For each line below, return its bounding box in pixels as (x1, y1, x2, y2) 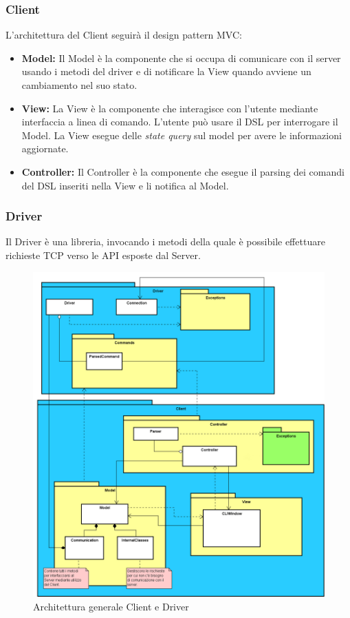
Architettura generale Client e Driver (33, 599, 189, 614)
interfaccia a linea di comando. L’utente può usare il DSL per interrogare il (21, 114, 338, 129)
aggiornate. (21, 141, 69, 156)
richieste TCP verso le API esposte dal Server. (6, 247, 201, 262)
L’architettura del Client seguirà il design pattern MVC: (6, 28, 242, 42)
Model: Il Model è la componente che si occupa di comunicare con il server (21, 50, 341, 65)
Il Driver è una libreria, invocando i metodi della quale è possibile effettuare (6, 234, 325, 249)
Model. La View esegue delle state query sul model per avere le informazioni (21, 127, 342, 142)
